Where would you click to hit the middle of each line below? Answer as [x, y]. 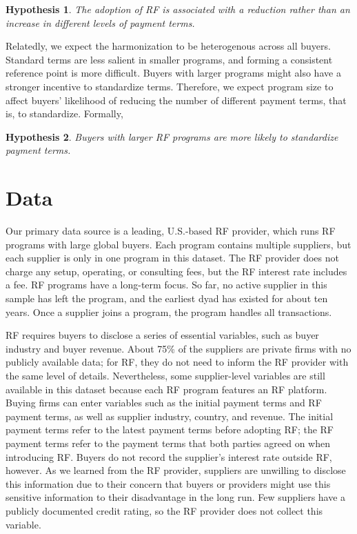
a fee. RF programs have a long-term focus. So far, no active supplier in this [166, 285]
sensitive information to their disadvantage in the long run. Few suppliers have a [176, 497]
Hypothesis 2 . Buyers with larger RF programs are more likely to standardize [172, 136]
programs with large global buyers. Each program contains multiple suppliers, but [178, 244]
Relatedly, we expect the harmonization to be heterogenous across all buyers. [168, 46]
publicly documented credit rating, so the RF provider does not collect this [164, 510]
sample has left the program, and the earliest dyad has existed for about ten [167, 298]
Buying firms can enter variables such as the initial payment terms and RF [164, 403]
